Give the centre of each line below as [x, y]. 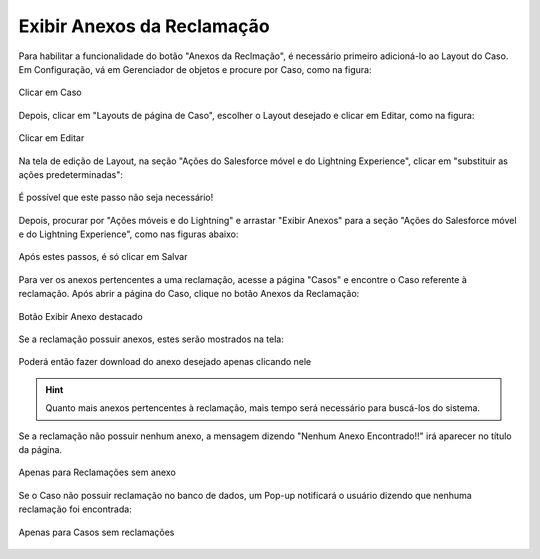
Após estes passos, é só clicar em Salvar [103, 257]
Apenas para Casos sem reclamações [96, 532]
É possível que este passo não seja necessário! [116, 197]
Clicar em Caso [50, 92]
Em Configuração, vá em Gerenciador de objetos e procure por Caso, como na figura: [195, 69]
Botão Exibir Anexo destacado [81, 316]
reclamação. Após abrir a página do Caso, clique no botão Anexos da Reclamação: [189, 294]
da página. [40, 449]
